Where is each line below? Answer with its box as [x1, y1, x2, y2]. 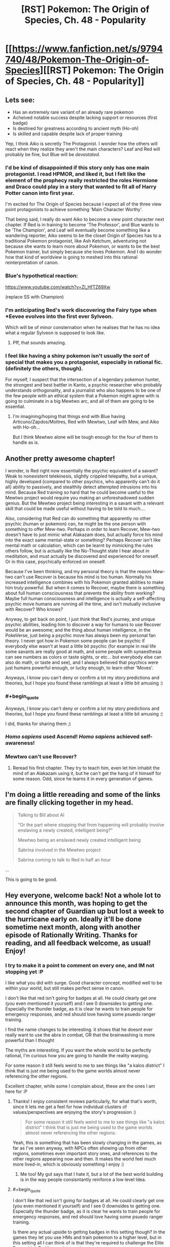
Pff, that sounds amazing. [12, 339, 66, 345]
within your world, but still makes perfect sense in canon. [5, 985, 125, 991]
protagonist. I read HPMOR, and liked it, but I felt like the [5, 170, 146, 177]
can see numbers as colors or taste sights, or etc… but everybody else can [5, 654, 162, 660]
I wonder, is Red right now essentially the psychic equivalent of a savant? [5, 468, 158, 473]
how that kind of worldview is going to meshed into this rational [5, 254, 138, 260]
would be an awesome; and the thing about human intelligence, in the [5, 627, 151, 633]
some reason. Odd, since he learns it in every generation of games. [12, 776, 154, 782]
